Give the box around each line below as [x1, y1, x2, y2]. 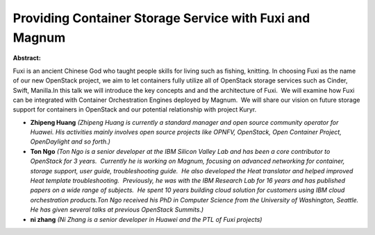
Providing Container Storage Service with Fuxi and [12, 10, 310, 26]
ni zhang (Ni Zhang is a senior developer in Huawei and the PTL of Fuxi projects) [30, 215, 262, 223]
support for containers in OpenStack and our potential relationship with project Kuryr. [12, 105, 257, 114]
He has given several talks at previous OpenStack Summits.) [30, 205, 204, 214]
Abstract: [12, 54, 41, 62]
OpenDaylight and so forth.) [30, 137, 111, 146]
